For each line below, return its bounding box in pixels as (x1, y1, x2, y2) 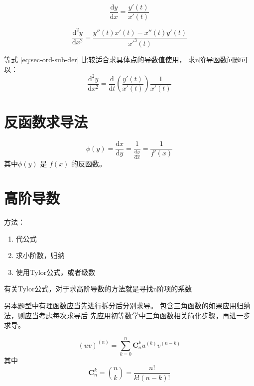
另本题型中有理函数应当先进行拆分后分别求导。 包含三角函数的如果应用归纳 (4, 300, 251, 310)
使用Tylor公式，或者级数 (15, 266, 96, 277)
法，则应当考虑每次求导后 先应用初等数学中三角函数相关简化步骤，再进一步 (4, 310, 251, 320)
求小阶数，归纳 (15, 250, 65, 260)
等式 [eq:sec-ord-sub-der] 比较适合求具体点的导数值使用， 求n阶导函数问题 (4, 54, 241, 64)
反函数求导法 (4, 112, 88, 132)
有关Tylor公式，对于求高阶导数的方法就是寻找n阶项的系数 (4, 283, 192, 294)
